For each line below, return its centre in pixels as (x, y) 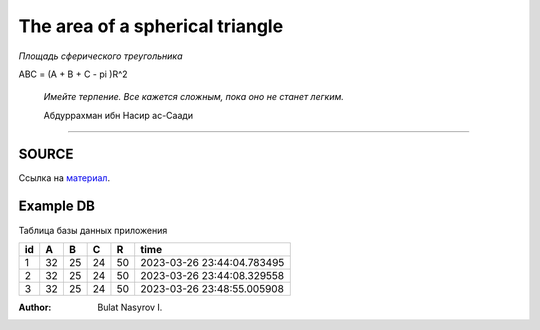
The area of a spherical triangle (151, 26)
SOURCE (46, 153)
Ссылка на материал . (64, 177)
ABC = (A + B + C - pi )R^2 (73, 74)
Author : (35, 307)
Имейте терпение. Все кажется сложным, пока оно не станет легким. (193, 97)
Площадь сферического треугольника (101, 56)
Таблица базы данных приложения (93, 230)
